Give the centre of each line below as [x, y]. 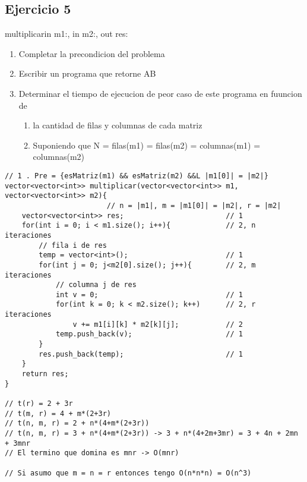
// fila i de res [73, 245]
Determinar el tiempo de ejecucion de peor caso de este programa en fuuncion [160, 93]
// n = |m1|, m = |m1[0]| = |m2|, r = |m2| [194, 205]
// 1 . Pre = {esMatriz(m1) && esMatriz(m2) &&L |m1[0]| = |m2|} [137, 176]
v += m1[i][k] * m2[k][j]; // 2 [158, 324]
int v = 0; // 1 [149, 294]
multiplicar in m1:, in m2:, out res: [67, 34]
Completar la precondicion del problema [92, 53]
